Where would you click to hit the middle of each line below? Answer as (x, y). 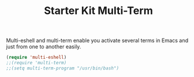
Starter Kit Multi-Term (98, 11)
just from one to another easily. (44, 47)
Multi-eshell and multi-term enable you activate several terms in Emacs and (97, 41)
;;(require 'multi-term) (36, 63)
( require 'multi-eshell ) (36, 57)
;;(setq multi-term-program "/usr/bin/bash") (62, 68)
